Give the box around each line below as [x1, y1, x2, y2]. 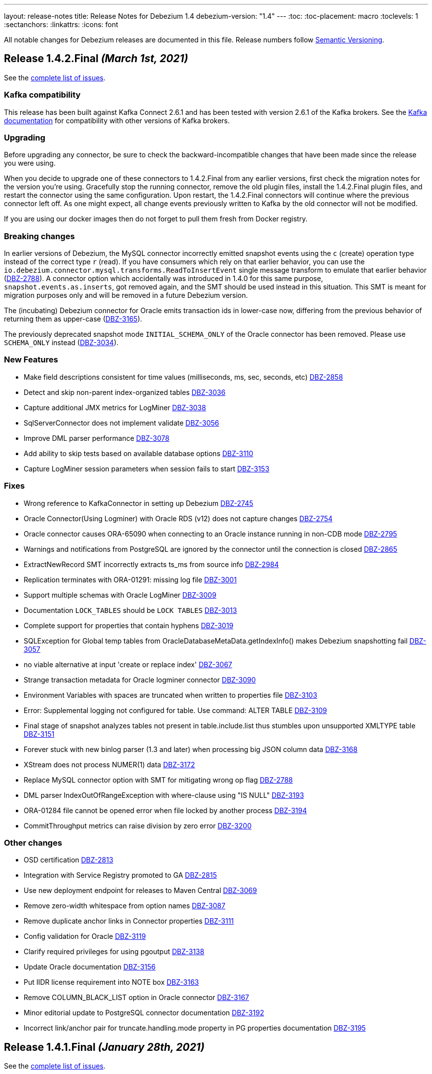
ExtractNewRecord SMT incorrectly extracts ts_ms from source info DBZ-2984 [24, 560, 279, 569]
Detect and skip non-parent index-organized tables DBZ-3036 [24, 388, 226, 396]
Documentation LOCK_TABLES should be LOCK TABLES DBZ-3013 [24, 606, 237, 614]
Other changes [4, 837, 62, 848]
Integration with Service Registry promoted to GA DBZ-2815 [24, 871, 217, 880]
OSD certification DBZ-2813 [24, 856, 113, 864]
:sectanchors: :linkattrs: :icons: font [4, 20, 118, 29]
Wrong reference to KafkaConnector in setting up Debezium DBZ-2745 [24, 499, 253, 507]
